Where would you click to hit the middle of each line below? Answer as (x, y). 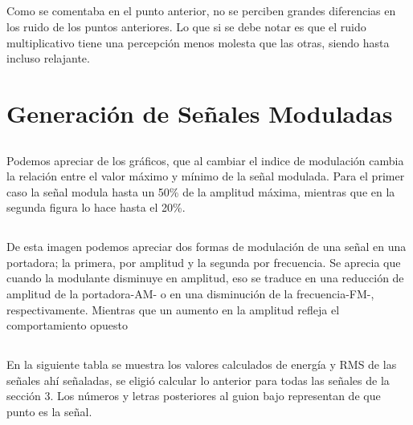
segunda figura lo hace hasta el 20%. (96, 207)
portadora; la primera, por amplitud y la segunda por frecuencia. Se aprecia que (204, 262)
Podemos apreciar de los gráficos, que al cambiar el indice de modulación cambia (205, 160)
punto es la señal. (49, 412)
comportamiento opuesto (67, 325)
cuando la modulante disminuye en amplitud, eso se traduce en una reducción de (205, 278)
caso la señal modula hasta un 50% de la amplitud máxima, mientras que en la (201, 191)
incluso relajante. (48, 58)
